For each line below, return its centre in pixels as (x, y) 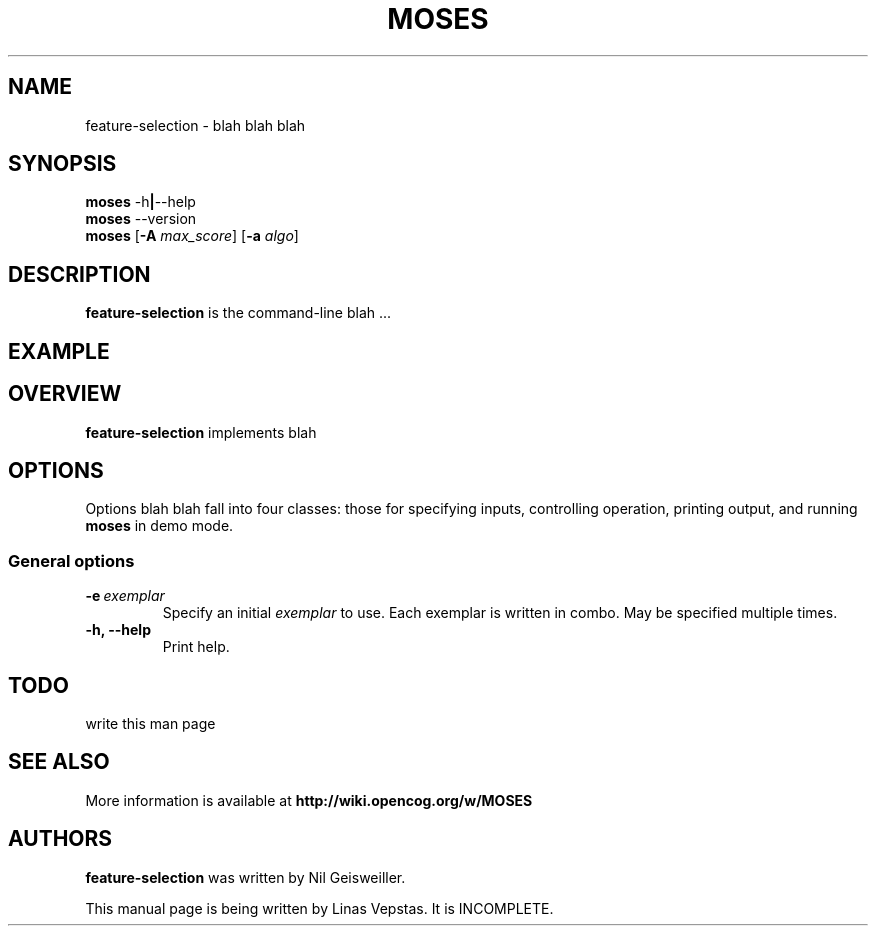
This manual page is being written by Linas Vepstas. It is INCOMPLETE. (319, 908)
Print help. (196, 647)
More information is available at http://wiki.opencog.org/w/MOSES (309, 800)
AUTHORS (60, 839)
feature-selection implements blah (201, 432)
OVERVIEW (65, 394)
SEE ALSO (59, 762)
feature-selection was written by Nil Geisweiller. (245, 877)
